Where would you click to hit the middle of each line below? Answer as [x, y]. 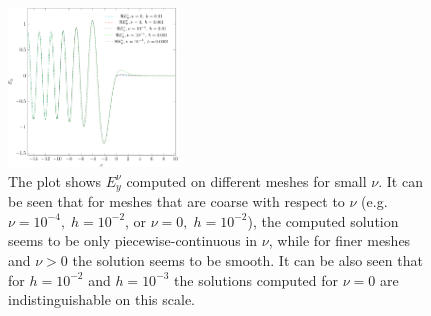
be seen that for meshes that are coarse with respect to [176, 201]
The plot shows [55, 180]
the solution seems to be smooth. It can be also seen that [247, 260]
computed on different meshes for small [246, 180]
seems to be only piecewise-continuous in [133, 240]
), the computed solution [323, 220]
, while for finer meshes [339, 240]
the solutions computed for [256, 279]
